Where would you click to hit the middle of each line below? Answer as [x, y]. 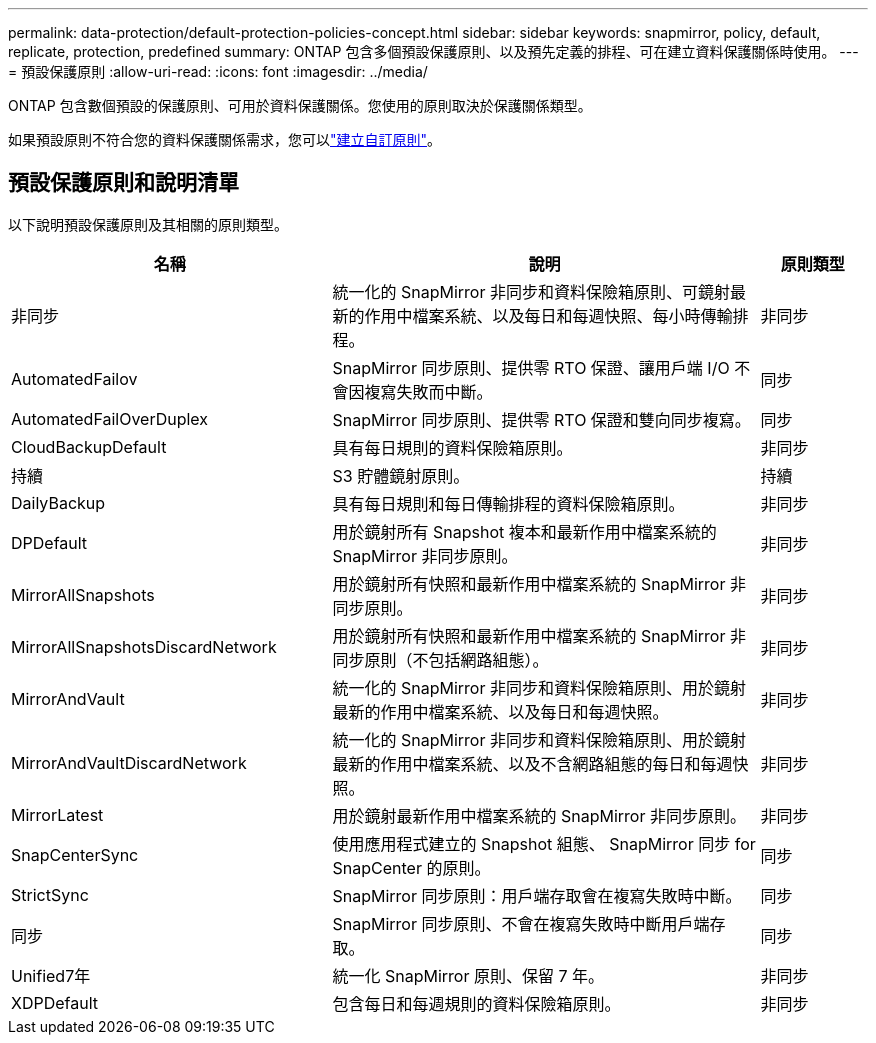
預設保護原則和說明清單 [123, 183]
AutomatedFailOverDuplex [110, 418]
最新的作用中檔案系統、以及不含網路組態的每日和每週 [532, 763]
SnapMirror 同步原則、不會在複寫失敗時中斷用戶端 [521, 923]
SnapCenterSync [75, 854]
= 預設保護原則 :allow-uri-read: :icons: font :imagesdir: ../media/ [218, 71]
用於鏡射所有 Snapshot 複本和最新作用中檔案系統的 [524, 531]
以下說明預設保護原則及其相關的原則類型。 [148, 224]
